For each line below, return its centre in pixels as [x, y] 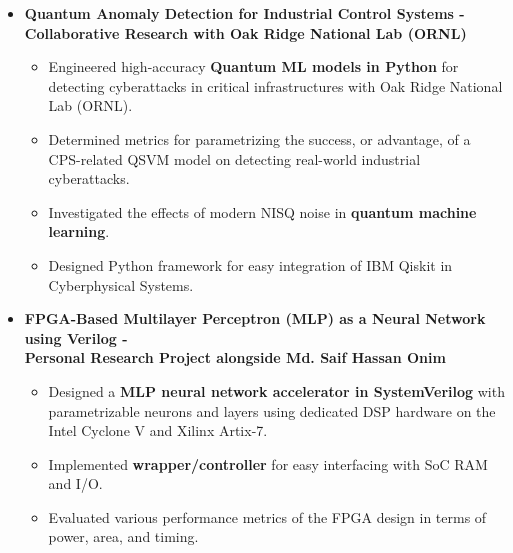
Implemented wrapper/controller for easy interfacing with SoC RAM [268, 463]
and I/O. [75, 483]
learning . [79, 231]
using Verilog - [76, 337]
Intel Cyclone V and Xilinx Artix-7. [158, 430]
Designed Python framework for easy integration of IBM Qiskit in [250, 264]
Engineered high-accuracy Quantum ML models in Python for [253, 66]
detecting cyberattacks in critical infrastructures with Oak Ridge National [275, 85]
